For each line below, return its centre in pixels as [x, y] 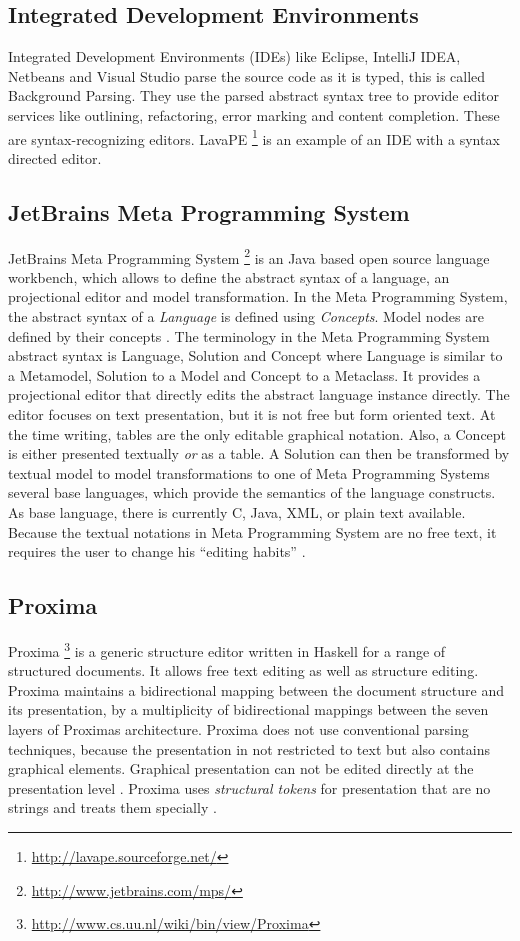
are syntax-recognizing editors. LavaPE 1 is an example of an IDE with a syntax [254, 137]
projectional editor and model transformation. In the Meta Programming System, [258, 296]
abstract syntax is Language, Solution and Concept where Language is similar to [255, 355]
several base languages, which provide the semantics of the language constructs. [252, 492]
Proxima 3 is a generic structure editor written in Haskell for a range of [227, 649]
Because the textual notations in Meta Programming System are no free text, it [252, 531]
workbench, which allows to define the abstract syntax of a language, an [229, 276]
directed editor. [55, 157]
